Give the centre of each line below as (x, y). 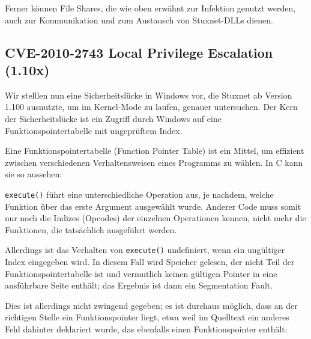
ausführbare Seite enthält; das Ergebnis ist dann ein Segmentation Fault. (139, 285)
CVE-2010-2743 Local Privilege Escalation (139, 52)
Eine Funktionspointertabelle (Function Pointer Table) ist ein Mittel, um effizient (155, 151)
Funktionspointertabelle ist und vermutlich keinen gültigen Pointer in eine (141, 273)
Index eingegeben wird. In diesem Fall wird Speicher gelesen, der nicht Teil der (150, 262)
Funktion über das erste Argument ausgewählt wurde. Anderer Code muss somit (153, 206)
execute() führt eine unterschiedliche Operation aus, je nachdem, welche (139, 194)
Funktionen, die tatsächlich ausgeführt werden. (91, 229)
